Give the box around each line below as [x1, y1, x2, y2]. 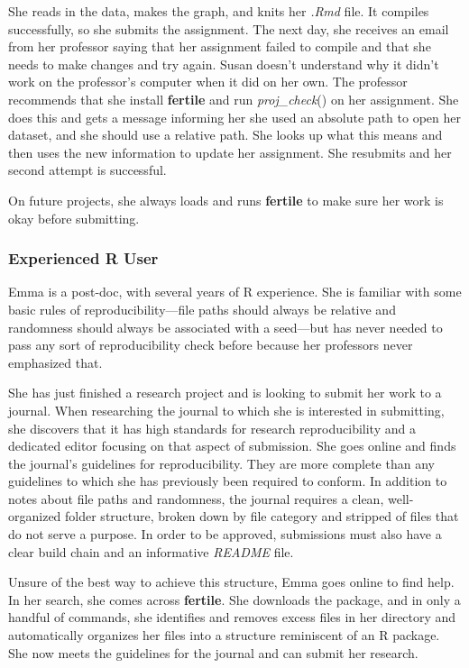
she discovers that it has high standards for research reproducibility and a [8, 418, 416, 437]
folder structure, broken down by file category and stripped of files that [65, 507, 459, 526]
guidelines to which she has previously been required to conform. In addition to [8, 471, 447, 490]
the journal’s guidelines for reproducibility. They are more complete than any [8, 453, 435, 472]
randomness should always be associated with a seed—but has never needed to [8, 317, 443, 336]
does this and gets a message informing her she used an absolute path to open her [8, 107, 461, 126]
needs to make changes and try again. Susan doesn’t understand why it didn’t [8, 54, 439, 73]
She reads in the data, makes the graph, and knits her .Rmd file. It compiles [8, 2, 429, 20]
